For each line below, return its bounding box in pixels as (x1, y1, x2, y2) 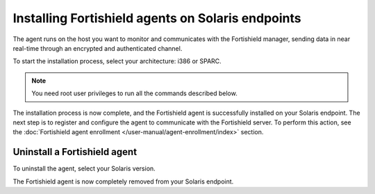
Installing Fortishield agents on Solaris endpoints (12, 10, 301, 26)
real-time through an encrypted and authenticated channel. (12, 44, 183, 52)
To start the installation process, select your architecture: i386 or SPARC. (12, 57, 222, 65)
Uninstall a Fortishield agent (12, 146, 137, 158)
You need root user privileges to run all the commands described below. (31, 89, 237, 97)
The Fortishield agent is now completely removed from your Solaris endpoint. (12, 177, 234, 186)
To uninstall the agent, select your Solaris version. (12, 164, 156, 173)
